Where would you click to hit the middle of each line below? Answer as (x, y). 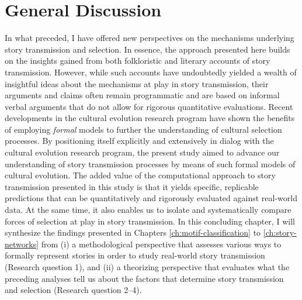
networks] (22, 244)
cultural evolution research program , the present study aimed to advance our (142, 152)
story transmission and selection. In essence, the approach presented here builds (147, 49)
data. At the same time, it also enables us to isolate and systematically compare (148, 210)
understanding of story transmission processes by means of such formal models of (150, 163)
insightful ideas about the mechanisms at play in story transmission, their (137, 83)
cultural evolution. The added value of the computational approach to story (140, 175)
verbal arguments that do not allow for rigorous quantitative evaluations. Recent (149, 106)
